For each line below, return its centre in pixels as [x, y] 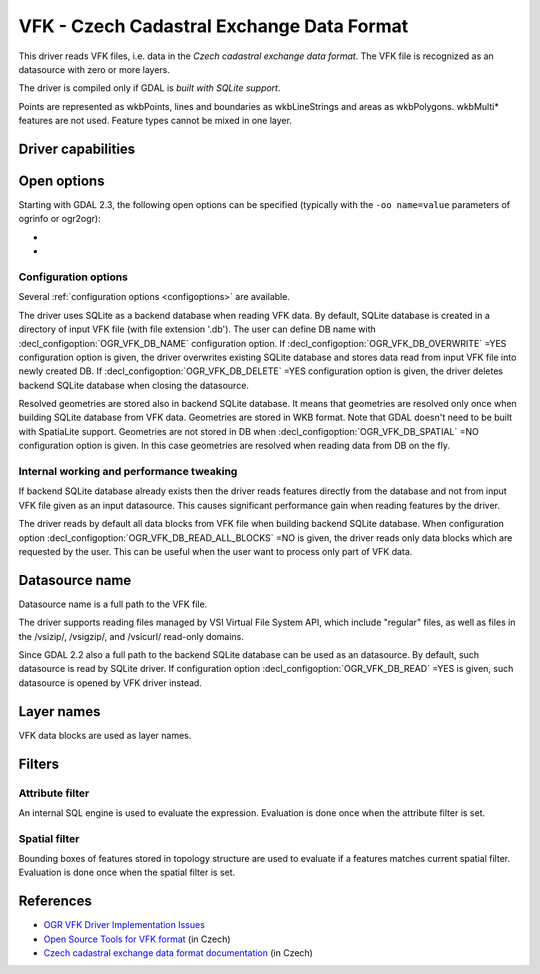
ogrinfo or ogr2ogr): [59, 219]
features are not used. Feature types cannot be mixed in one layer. [155, 121]
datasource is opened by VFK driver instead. [110, 682]
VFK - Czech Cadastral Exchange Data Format [213, 26]
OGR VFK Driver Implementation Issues [124, 925]
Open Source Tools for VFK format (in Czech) [137, 939]
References [55, 901]
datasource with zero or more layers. [94, 69]
